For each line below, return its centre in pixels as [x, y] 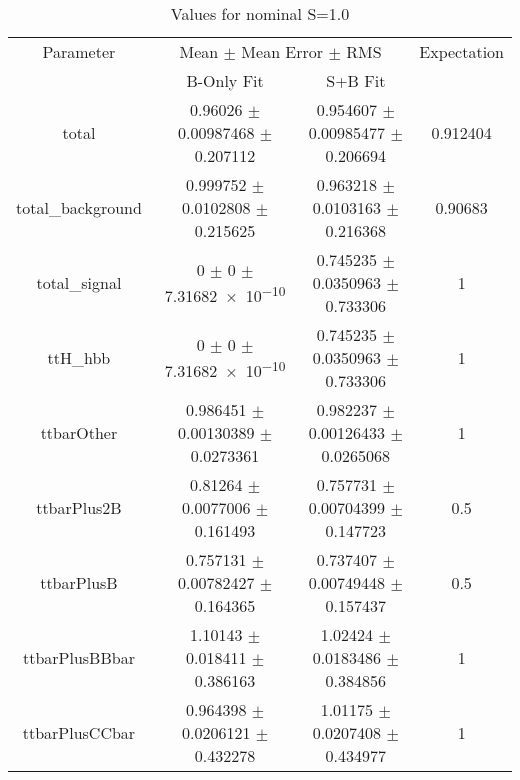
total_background [79, 207]
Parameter [79, 51]
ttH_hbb [79, 357]
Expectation [461, 51]
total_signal [79, 282]
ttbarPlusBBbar [78, 657]
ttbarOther [79, 432]
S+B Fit [356, 80]
